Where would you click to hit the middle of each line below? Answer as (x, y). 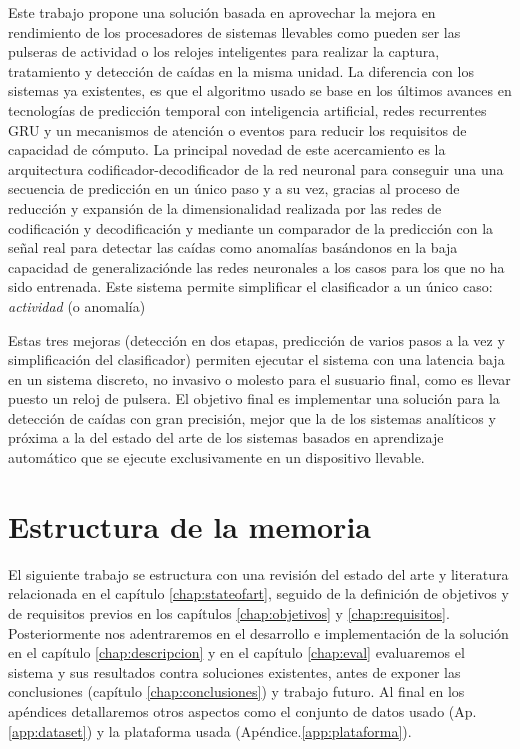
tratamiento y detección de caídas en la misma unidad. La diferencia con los (241, 70)
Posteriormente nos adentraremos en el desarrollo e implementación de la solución (258, 632)
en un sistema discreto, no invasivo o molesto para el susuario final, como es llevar (259, 378)
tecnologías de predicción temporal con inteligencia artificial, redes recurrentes (247, 109)
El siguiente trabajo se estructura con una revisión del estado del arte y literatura (258, 573)
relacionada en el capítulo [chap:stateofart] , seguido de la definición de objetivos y (258, 593)
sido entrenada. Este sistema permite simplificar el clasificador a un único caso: (250, 286)
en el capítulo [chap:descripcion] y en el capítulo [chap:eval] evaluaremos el (236, 652)
